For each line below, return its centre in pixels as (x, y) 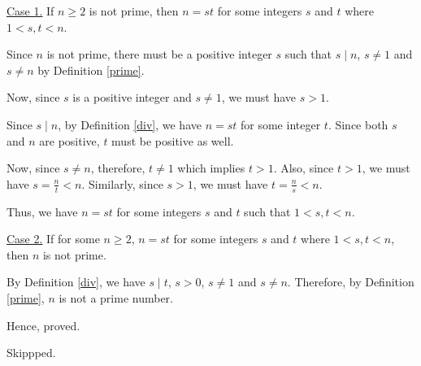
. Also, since (304, 168)
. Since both (358, 124)
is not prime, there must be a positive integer (159, 54)
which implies (211, 168)
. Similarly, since (122, 183)
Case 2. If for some (53, 239)
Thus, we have (42, 211)
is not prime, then (134, 11)
